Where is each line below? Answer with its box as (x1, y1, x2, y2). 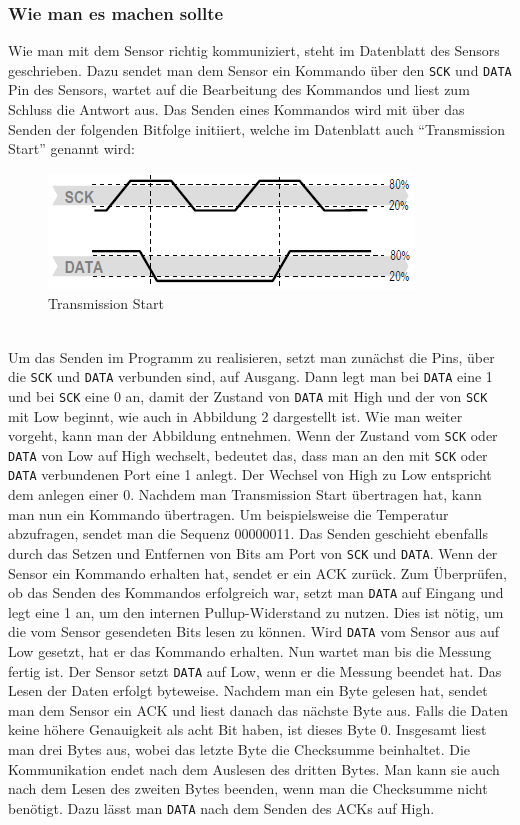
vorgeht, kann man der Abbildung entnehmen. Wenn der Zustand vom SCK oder (8, 425, 498, 446)
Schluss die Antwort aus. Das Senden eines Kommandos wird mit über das (8, 99, 465, 120)
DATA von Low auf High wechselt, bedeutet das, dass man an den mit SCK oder (8, 444, 488, 465)
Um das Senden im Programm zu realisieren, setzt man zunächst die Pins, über (8, 346, 495, 367)
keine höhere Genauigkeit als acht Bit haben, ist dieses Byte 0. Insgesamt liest (8, 719, 487, 740)
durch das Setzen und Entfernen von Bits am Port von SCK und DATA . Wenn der (8, 542, 498, 563)
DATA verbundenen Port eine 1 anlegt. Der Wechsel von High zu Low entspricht (8, 464, 492, 485)
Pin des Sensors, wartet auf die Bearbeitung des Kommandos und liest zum (8, 79, 470, 100)
